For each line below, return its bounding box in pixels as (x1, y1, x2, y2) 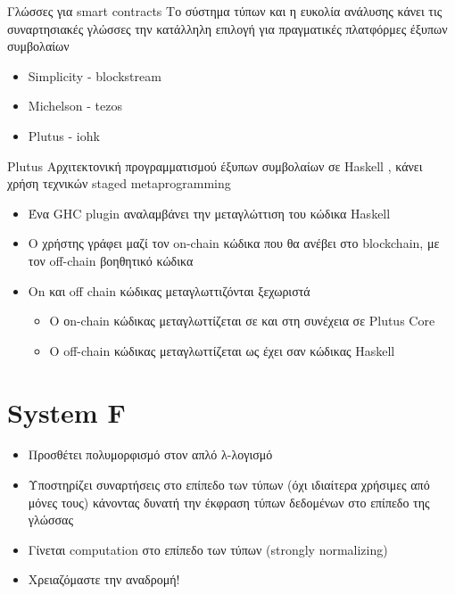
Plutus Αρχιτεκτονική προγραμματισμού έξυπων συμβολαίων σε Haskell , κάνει (7, 156, 423, 175)
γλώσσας (28, 510, 73, 529)
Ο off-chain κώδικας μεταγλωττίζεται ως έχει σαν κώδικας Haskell (49, 341, 395, 359)
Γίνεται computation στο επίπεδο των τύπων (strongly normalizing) (28, 540, 388, 558)
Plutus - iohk (28, 126, 100, 144)
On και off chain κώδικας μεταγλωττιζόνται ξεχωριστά (28, 281, 310, 300)
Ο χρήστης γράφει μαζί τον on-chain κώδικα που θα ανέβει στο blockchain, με (28, 234, 440, 252)
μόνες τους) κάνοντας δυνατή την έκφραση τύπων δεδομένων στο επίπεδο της (28, 492, 430, 511)
